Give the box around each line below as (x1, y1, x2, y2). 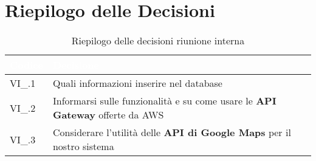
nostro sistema (52, 139, 114, 154)
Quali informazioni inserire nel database (52, 76, 222, 91)
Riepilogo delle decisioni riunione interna (71, 33, 245, 48)
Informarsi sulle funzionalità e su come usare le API (52, 94, 276, 108)
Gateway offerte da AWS (52, 108, 164, 122)
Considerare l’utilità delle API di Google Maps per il (52, 125, 291, 140)
